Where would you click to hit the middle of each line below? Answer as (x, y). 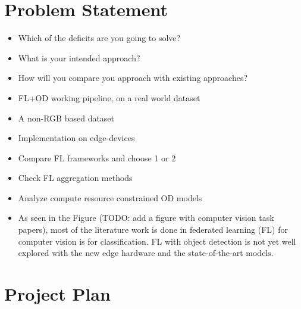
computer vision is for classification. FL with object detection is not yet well (157, 241)
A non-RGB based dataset (66, 118)
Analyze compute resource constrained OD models (110, 197)
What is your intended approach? (79, 57)
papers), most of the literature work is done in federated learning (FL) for (153, 230)
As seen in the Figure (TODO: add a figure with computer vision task (146, 218)
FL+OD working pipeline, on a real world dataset (109, 97)
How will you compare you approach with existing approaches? (133, 78)
